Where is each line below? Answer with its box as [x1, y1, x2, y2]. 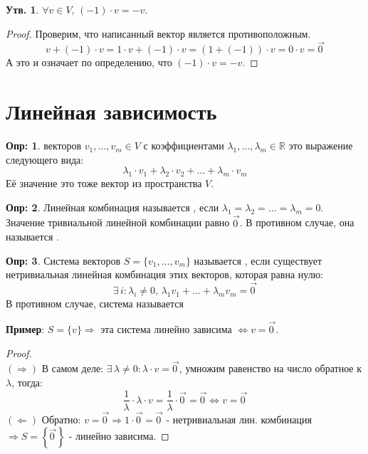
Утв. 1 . [6, 2, 39, 16]
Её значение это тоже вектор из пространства [6, 176, 202, 191]
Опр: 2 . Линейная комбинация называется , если [6, 199, 219, 214]
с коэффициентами [143, 138, 224, 153]
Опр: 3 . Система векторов [6, 253, 121, 268]
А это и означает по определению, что [6, 55, 172, 70]
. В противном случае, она [239, 215, 354, 230]
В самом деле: [41, 361, 104, 376]
